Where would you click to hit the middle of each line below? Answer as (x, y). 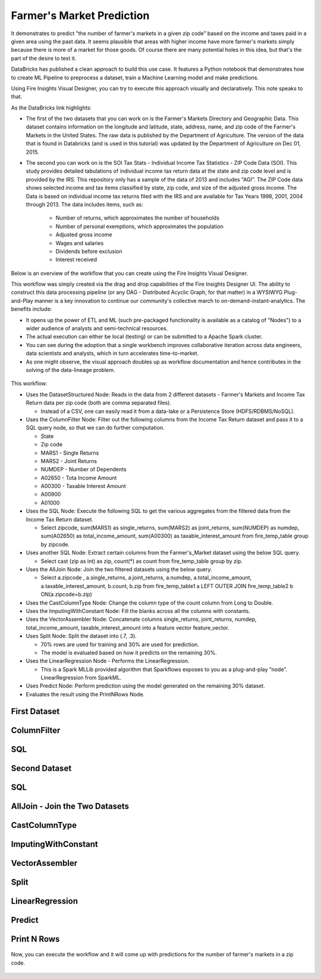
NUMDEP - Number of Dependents (84, 470)
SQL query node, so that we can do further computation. (95, 428)
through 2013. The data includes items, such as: (85, 204)
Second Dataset (41, 768)
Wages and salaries (80, 243)
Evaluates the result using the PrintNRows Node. (85, 694)
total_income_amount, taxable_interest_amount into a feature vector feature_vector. (128, 627)
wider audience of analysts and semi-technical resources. (97, 329)
